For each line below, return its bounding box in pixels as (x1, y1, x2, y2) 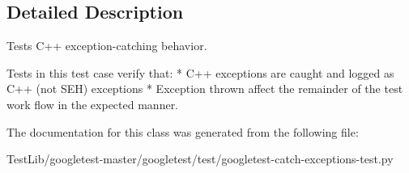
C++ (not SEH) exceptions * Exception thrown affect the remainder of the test (6, 80, 403, 97)
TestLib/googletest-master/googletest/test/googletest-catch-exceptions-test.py (6, 150, 394, 167)
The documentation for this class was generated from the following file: (6, 123, 359, 140)
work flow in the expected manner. (6, 95, 179, 112)
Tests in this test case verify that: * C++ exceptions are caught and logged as (6, 64, 394, 81)
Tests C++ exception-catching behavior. (6, 37, 207, 54)
